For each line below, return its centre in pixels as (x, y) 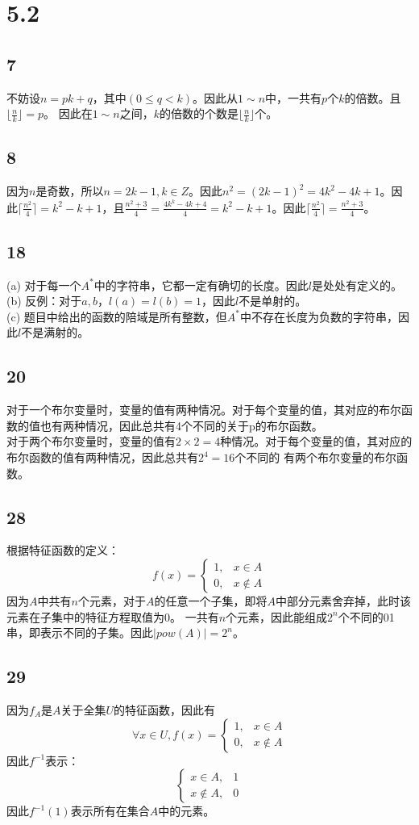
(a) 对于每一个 (44, 285)
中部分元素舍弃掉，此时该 (343, 601)
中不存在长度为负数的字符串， (319, 316)
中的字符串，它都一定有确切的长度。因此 (201, 285)
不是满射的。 (55, 332)
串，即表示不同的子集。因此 (80, 632)
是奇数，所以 (70, 191)
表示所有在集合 (110, 811)
